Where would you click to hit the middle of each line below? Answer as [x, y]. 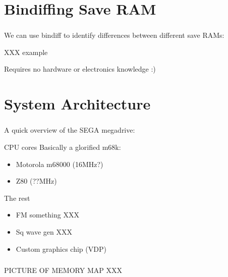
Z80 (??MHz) [36, 181]
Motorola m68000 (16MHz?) [60, 164]
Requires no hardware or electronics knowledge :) [80, 69]
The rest [17, 198]
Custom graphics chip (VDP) [61, 248]
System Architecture [77, 104]
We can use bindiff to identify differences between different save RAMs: [114, 35]
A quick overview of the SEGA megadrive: [70, 130]
